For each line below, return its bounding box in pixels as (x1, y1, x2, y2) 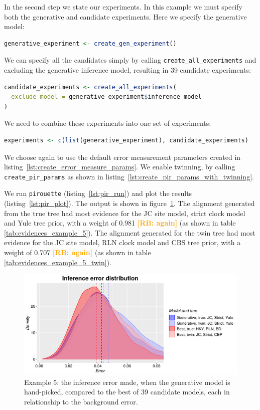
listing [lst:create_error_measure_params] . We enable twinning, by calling (4, 161, 235, 172)
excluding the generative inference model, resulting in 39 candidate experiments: (4, 65, 251, 75)
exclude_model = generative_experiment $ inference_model (11, 93, 202, 101)
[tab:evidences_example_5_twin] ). (4, 257, 111, 267)
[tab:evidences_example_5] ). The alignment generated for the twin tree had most (4, 227, 255, 238)
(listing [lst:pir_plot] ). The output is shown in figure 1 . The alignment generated (4, 198, 255, 209)
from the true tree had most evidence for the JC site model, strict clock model (4, 208, 245, 218)
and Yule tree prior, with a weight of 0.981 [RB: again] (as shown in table (4, 218, 236, 228)
